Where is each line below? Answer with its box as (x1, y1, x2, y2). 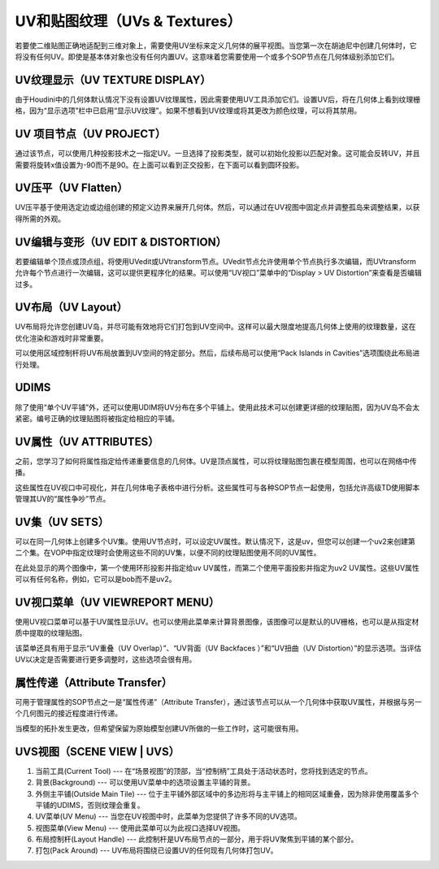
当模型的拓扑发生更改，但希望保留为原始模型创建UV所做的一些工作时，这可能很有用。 (15, 723, 304, 733)
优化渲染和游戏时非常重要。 (15, 333, 108, 343)
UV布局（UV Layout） (15, 301, 128, 315)
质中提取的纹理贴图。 (15, 628, 87, 638)
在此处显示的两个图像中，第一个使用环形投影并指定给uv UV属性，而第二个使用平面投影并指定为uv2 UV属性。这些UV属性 (15, 563, 419, 572)
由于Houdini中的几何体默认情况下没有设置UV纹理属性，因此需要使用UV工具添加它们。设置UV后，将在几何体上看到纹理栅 (15, 94, 420, 104)
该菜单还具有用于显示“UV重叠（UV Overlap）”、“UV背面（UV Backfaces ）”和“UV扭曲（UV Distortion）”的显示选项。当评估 (15, 643, 422, 653)
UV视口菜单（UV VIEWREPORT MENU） (15, 595, 220, 609)
